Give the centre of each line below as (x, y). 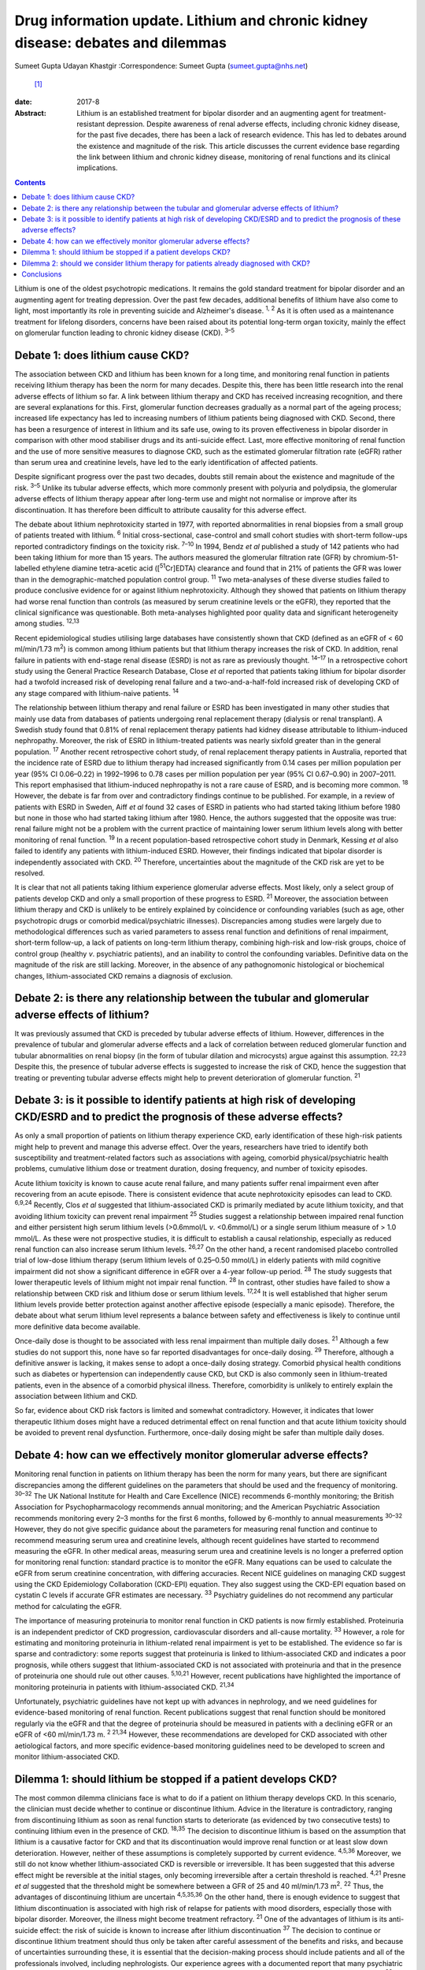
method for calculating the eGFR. (68, 1606)
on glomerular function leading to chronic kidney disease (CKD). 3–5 (125, 332)
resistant (91, 124)
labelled (28, 568)
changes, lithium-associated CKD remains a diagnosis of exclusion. (124, 976)
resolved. (30, 873)
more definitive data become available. (78, 1326)
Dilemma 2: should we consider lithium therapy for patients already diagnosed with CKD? (166, 263)
